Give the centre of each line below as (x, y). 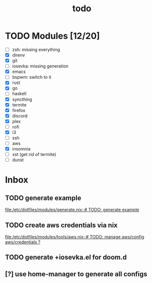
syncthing (22, 99)
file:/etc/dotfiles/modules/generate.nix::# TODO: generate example (72, 210)
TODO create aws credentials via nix (61, 225)
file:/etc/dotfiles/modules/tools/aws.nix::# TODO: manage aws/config (75, 237)
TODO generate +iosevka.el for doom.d (66, 257)
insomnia (21, 149)
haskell (19, 94)
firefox (19, 110)
